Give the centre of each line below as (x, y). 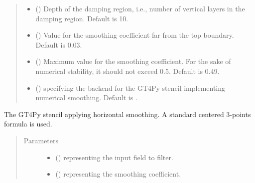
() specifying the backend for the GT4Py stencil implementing (130, 88)
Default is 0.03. (59, 44)
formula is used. (28, 124)
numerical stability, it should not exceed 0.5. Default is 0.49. (127, 71)
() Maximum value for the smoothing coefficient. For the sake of (133, 61)
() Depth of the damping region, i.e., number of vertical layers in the (140, 8)
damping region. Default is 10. (82, 18)
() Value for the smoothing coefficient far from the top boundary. (135, 35)
